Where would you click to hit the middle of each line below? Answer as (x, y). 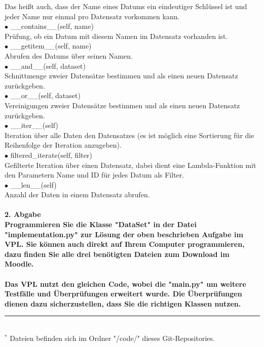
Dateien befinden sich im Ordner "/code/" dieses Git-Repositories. (112, 338)
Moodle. (19, 264)
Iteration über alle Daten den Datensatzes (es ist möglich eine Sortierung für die (129, 135)
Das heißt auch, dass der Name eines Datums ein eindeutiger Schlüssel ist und (126, 6)
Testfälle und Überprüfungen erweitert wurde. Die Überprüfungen (123, 294)
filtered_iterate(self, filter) (51, 155)
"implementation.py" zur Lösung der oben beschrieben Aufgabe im (124, 234)
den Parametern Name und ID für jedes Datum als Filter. (95, 175)
